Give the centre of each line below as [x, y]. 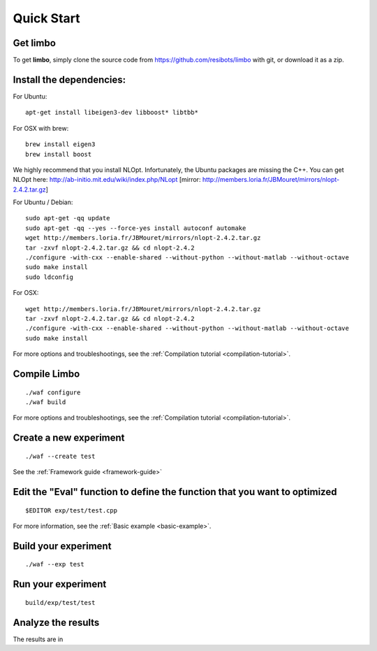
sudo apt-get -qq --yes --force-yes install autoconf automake [136, 228]
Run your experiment [60, 584]
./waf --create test [60, 456]
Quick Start [46, 18]
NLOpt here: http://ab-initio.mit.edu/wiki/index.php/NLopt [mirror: [107, 180]
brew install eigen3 [60, 144]
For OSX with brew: [41, 128]
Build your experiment [62, 546]
